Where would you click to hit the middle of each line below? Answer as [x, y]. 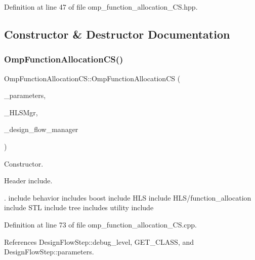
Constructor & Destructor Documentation [117, 34]
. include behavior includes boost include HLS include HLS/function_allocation [128, 197]
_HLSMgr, [21, 112]
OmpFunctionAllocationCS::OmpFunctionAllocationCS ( [92, 78]
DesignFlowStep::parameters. [49, 252]
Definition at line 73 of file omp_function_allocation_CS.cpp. [100, 224]
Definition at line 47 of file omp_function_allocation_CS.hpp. [101, 7]
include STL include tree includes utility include [79, 207]
